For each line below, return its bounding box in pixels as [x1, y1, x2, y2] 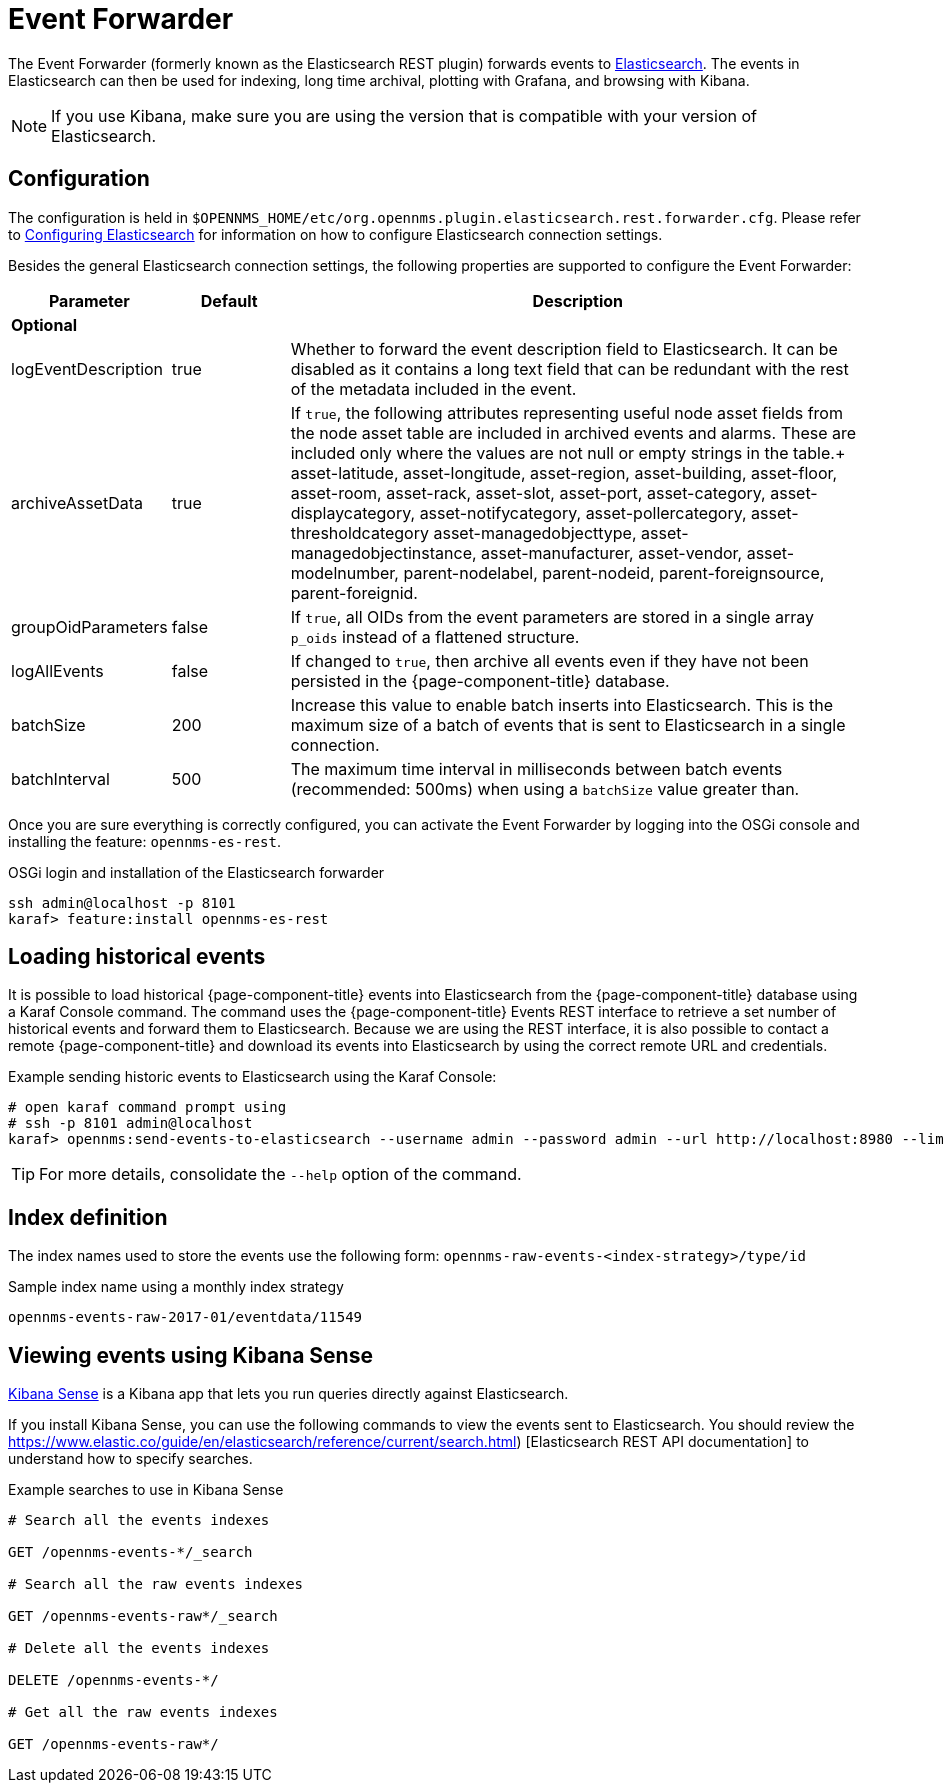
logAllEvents [11, 660, 104, 681]
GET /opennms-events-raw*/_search [8, 1608, 278, 1625]
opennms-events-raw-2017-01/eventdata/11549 [8, 1309, 363, 1326]
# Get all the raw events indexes [8, 1704, 278, 1721]
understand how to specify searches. [8, 1450, 253, 1468]
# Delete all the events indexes [8, 1640, 270, 1657]
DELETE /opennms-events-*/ [8, 1672, 219, 1689]
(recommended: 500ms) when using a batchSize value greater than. [290, 778, 800, 799]
